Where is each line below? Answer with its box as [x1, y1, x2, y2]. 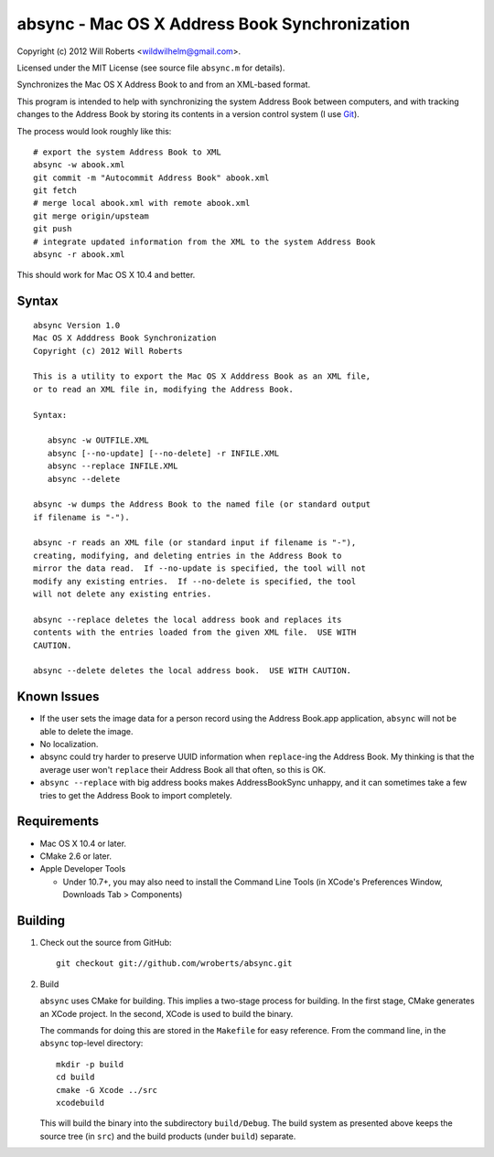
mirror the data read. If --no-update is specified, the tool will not [33, 563, 366, 573]
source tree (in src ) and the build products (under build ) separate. [39, 1130, 296, 1141]
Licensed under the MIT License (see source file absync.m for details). [16, 62, 285, 73]
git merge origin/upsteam [33, 210, 150, 221]
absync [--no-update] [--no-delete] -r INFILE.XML [47, 448, 279, 458]
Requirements [16, 814, 100, 830]
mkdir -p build [56, 1059, 124, 1069]
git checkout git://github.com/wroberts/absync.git [56, 959, 293, 969]
